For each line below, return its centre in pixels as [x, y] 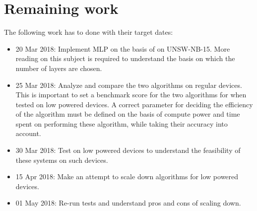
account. [28, 133]
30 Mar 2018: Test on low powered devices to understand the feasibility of [128, 150]
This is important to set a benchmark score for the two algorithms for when [131, 95]
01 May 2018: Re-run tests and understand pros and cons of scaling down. [128, 203]
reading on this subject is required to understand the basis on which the [125, 58]
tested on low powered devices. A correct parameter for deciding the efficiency [134, 104]
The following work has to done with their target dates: [89, 32]
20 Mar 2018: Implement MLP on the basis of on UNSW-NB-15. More [123, 48]
